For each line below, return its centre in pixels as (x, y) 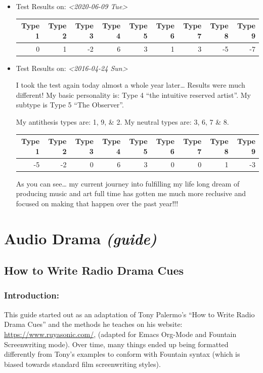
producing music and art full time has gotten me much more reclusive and (131, 193)
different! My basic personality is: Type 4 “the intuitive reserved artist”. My (133, 95)
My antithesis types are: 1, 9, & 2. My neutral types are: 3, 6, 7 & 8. (122, 122)
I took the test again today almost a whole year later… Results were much (130, 85)
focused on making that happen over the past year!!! (97, 203)
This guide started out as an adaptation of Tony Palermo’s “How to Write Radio (129, 314)
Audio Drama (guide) (80, 238)
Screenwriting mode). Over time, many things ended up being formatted (116, 344)
